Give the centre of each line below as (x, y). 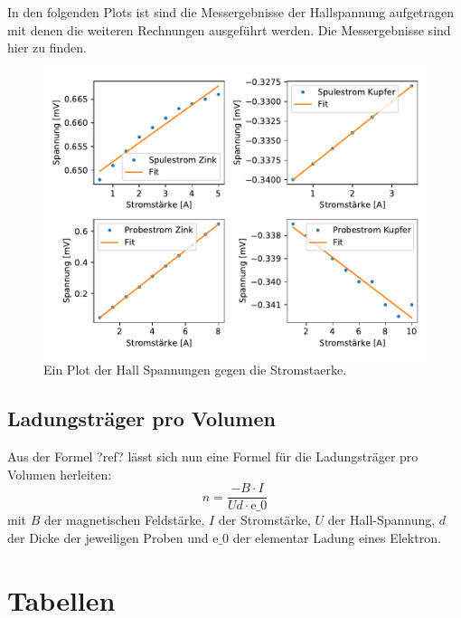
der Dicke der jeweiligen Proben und (108, 538)
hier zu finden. (47, 48)
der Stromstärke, (264, 520)
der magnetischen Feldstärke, (124, 520)
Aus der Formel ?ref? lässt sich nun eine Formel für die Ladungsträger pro (213, 456)
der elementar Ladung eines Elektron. (337, 538)
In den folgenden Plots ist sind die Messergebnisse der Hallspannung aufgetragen (231, 12)
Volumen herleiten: (60, 474)
